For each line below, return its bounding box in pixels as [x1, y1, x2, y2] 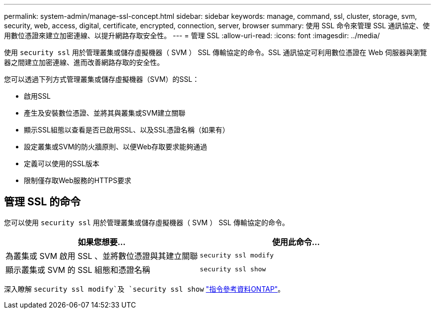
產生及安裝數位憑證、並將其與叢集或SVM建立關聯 [24, 109, 186, 117]
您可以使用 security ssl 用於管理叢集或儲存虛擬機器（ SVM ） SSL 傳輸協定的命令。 [4, 218, 289, 227]
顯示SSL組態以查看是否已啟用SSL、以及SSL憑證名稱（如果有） [24, 125, 229, 134]
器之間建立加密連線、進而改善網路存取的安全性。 [4, 58, 164, 66]
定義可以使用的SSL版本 [24, 159, 99, 168]
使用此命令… [272, 237, 320, 247]
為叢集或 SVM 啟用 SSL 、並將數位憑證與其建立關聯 [5, 250, 198, 261]
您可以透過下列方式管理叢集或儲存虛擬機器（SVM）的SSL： [4, 75, 200, 83]
